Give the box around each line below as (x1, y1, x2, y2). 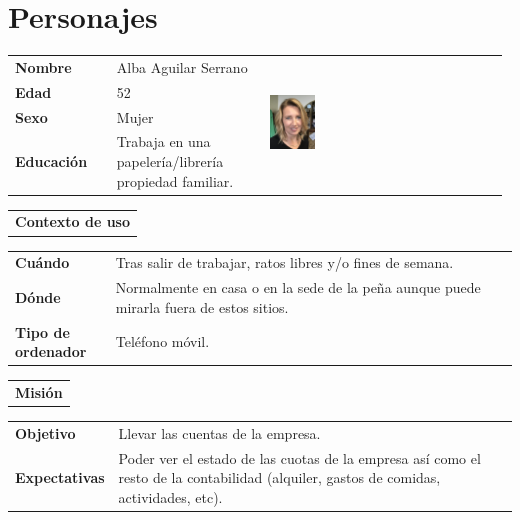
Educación (15, 151, 88, 171)
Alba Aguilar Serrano (116, 56, 248, 77)
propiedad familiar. (116, 170, 234, 191)
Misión (15, 382, 63, 402)
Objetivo (15, 422, 76, 443)
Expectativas (15, 467, 105, 488)
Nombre (15, 56, 72, 77)
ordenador (15, 341, 87, 362)
